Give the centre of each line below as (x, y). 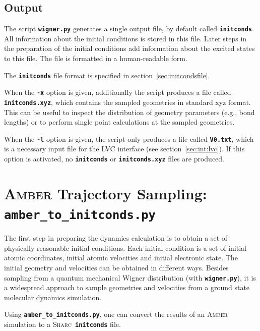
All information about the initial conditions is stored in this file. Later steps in (125, 38)
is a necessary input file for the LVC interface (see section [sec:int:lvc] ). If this (124, 149)
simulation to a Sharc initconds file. (62, 324)
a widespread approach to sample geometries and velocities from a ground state (127, 287)
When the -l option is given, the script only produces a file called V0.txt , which (129, 139)
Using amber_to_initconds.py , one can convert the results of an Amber (116, 314)
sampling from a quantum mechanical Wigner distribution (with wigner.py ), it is (130, 277)
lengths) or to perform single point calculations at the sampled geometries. (119, 122)
